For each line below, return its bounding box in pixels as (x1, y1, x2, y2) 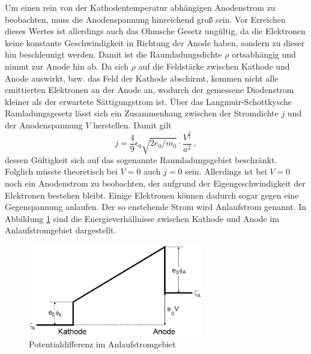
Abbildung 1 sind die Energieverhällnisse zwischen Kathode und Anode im (5, 212, 279, 224)
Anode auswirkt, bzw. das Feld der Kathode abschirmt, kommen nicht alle (5, 71, 279, 84)
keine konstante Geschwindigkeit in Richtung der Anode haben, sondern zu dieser (5, 36, 305, 49)
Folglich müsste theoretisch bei (5, 165, 118, 178)
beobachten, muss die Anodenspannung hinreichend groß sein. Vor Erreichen (5, 13, 286, 25)
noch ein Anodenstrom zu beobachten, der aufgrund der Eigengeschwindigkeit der (5, 176, 306, 189)
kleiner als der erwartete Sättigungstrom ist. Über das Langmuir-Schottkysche (5, 95, 292, 107)
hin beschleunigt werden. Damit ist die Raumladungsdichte (5, 48, 222, 61)
